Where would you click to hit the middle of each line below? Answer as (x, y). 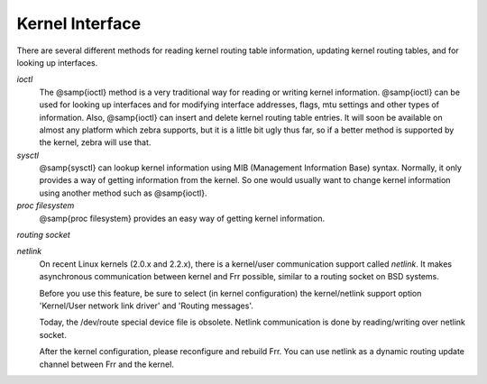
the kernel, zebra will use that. (95, 142)
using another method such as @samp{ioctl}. (123, 193)
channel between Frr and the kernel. (107, 364)
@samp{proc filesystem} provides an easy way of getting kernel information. (182, 218)
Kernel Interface (79, 23)
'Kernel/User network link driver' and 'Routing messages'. (147, 306)
